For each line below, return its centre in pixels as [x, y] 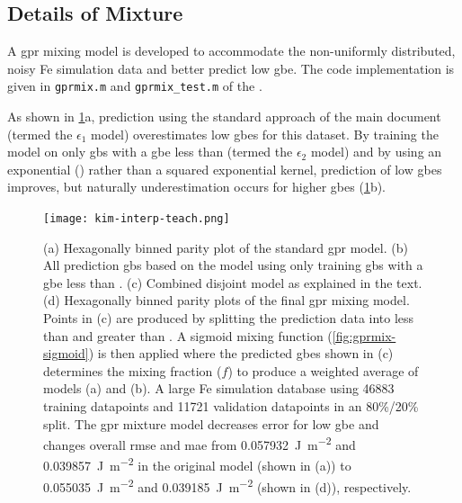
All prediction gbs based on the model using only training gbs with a [233, 265]
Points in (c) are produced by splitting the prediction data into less [229, 318]
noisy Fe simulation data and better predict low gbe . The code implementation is [231, 68]
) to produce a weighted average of [323, 370]
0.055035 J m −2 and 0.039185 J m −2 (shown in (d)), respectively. [227, 485]
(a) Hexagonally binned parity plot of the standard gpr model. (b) [226, 247]
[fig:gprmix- [364, 335]
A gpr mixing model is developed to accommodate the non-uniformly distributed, [231, 51]
